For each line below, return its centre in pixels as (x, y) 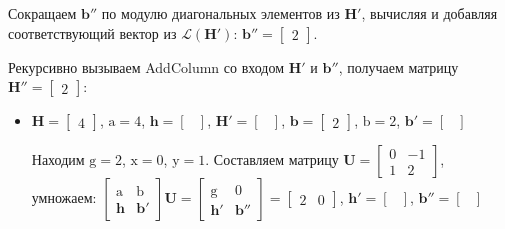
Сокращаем (42, 13)
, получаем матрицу (398, 66)
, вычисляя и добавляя (429, 13)
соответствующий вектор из (92, 32)
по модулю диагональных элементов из (220, 13)
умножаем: (64, 197)
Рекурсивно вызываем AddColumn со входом (146, 66)
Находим (58, 159)
